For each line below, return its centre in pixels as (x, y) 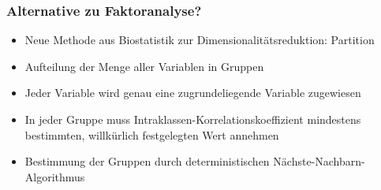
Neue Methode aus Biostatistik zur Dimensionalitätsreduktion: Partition (200, 40)
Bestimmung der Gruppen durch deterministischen (147, 161)
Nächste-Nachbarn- (319, 161)
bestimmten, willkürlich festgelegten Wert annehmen (152, 134)
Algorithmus (55, 176)
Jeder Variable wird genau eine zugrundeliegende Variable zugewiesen (193, 93)
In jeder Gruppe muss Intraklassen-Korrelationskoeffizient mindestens (193, 119)
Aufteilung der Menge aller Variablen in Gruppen (144, 66)
